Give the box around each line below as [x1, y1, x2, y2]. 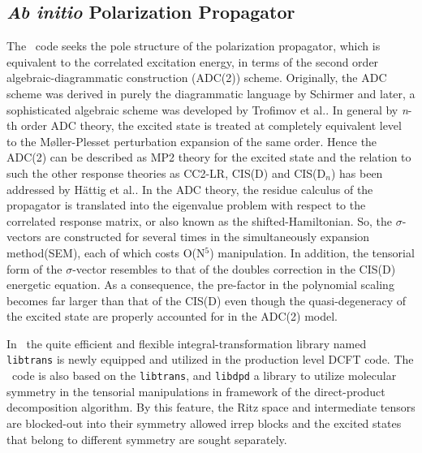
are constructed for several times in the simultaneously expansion [45, 228, 370, 245]
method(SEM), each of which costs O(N [6, 244, 205, 261]
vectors [6, 228, 41, 245]
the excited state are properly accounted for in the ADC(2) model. [6, 308, 338, 325]
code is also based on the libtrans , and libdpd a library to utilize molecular [11, 367, 397, 384]
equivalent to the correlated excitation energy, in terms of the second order [6, 53, 379, 70]
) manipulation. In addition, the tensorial [209, 244, 415, 261]
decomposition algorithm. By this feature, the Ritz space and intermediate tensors [6, 399, 416, 416]
